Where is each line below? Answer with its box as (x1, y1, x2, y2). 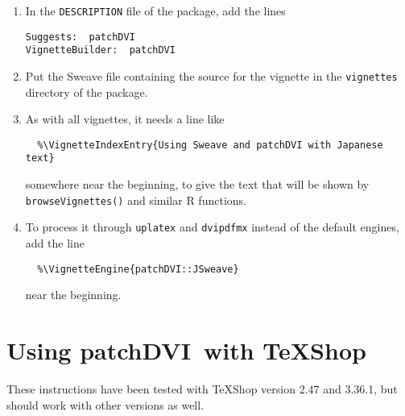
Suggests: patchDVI (25, 31, 135, 43)
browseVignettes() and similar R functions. (25, 191, 246, 208)
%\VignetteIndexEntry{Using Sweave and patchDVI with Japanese (37, 139, 383, 151)
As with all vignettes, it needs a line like (25, 110, 225, 127)
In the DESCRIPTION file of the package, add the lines (25, 2, 286, 19)
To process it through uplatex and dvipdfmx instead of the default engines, (25, 218, 399, 235)
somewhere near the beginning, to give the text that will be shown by (25, 176, 370, 193)
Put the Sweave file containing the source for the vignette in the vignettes (25, 67, 398, 84)
